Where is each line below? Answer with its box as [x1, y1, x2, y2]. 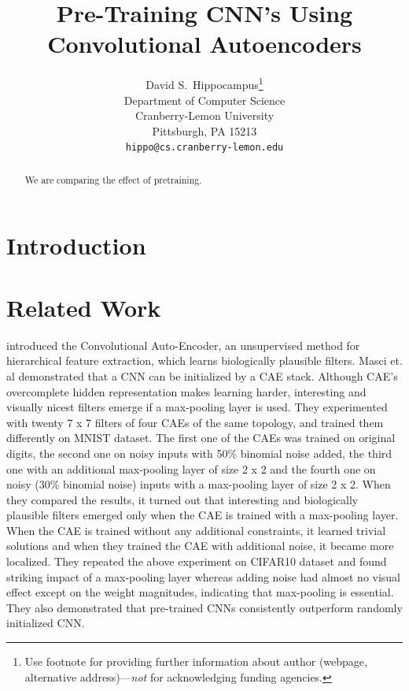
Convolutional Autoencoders [47, 28, 362, 60]
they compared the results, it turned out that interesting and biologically [6, 491, 359, 507]
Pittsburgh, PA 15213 [152, 122, 257, 139]
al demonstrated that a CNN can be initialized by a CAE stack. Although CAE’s [6, 367, 398, 384]
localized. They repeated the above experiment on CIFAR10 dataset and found [6, 553, 387, 570]
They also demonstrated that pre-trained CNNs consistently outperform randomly [6, 599, 403, 615]
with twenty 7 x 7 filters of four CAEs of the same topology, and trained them [6, 414, 384, 430]
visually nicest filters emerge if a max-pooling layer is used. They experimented [6, 399, 388, 415]
